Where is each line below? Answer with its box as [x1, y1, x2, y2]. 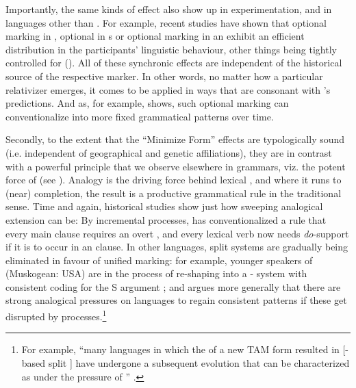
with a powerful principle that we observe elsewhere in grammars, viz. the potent [5, 159, 346, 173]
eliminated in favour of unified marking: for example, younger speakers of [5, 253, 313, 267]
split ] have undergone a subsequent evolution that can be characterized [48, 355, 350, 370]
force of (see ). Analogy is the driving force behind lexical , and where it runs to [5, 172, 342, 187]
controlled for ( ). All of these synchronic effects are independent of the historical [5, 55, 342, 70]
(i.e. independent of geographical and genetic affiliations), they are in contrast [5, 145, 332, 159]
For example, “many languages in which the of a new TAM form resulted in [21, 342, 340, 357]
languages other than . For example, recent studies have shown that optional [5, 15, 327, 29]
